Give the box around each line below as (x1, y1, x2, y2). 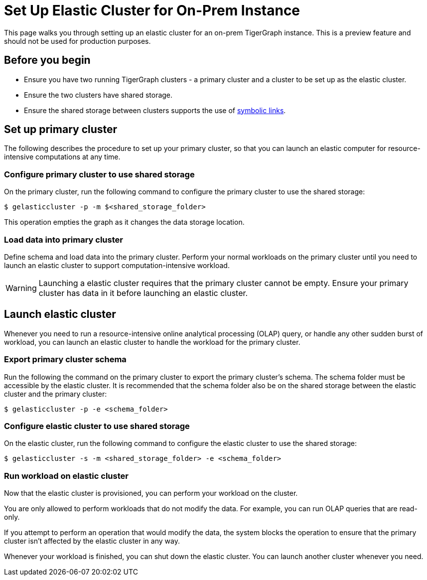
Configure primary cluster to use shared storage (4, 169, 195, 179)
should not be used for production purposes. (4, 36, 151, 45)
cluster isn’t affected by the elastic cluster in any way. (4, 537, 180, 546)
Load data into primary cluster (4, 234, 123, 245)
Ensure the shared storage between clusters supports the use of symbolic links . (24, 106, 286, 115)
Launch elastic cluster (4, 308, 116, 321)
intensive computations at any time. (4, 152, 121, 161)
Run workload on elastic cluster (4, 470, 129, 481)
